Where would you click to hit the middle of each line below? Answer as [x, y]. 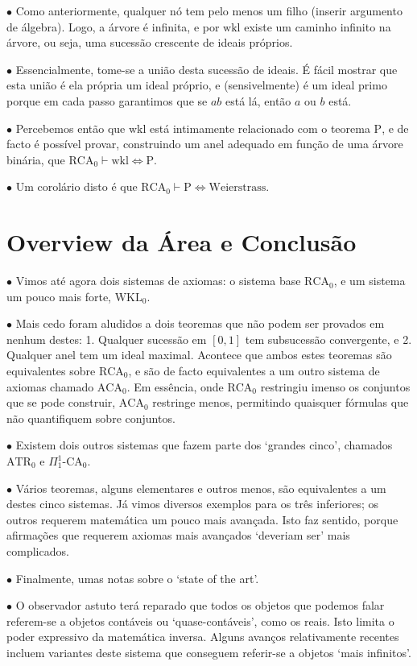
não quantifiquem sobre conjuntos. [91, 418]
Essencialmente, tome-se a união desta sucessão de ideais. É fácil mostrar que [206, 69]
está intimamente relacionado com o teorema [260, 128]
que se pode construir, [61, 402]
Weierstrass [237, 188]
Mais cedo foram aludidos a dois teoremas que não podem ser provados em [200, 323]
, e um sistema [370, 281]
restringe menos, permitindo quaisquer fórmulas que [281, 402]
